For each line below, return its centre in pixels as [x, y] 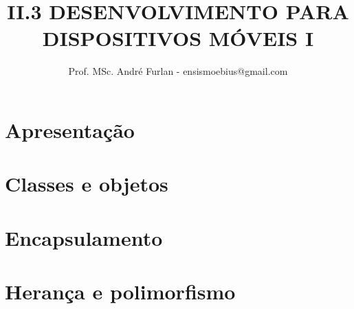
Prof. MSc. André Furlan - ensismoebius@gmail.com [178, 71]
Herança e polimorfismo [120, 291]
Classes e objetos [87, 184]
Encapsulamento [84, 237]
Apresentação [70, 129]
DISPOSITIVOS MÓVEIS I [178, 38]
